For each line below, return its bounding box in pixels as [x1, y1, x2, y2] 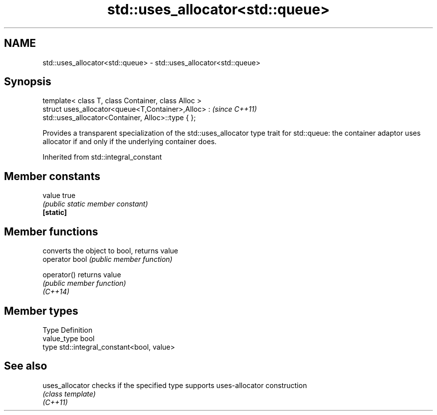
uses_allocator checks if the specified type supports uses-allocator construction [42, 381, 307, 390]
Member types [4, 304, 78, 317]
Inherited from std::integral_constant [42, 153, 162, 162]
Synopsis [4, 75, 51, 88]
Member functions [4, 225, 98, 238]
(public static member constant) [42, 200, 148, 208]
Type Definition [42, 325, 93, 334]
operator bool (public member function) [42, 255, 173, 264]
